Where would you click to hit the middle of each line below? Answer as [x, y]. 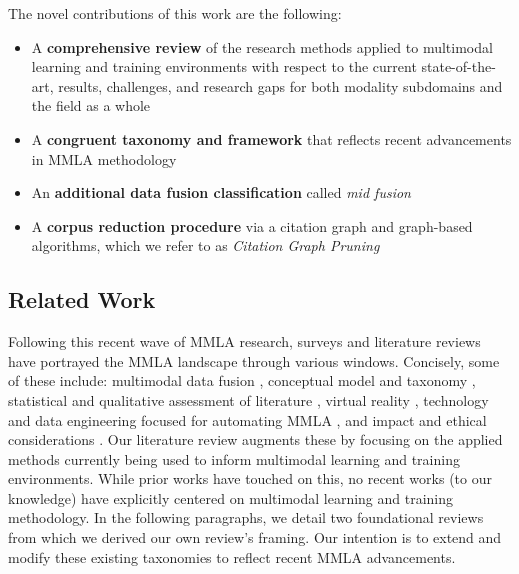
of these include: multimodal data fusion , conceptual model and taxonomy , [242, 380]
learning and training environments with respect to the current [224, 66]
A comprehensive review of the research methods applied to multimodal [262, 46]
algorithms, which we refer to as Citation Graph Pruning [205, 245]
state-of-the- [458, 66]
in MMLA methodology [104, 158]
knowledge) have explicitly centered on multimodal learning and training [231, 497]
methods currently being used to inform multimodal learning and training [234, 458]
